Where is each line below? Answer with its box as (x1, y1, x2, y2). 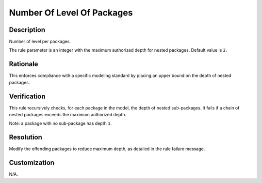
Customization (9, 159, 55, 167)
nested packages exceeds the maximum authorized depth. (9, 112, 126, 118)
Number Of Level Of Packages (9, 7, 133, 18)
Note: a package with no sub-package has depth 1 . (9, 121, 112, 126)
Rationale (9, 60, 38, 68)
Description (9, 26, 46, 34)
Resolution (9, 133, 42, 141)
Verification (9, 92, 46, 100)
